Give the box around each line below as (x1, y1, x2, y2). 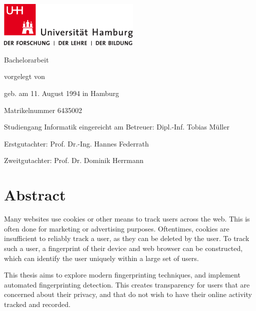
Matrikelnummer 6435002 (4, 104, 82, 115)
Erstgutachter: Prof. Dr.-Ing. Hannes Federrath (4, 138, 149, 148)
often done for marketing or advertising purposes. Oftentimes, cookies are (4, 223, 229, 233)
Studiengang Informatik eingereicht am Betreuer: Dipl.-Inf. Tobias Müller (4, 121, 229, 132)
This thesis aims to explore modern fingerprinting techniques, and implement (4, 269, 240, 280)
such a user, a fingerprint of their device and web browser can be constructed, (4, 242, 243, 253)
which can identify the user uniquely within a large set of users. (4, 252, 199, 263)
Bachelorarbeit (4, 54, 49, 64)
